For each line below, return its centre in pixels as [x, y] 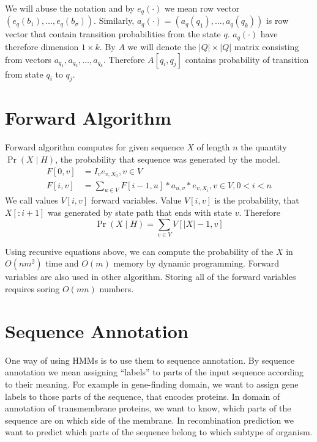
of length [213, 147]
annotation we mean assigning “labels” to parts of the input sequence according [155, 372]
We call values [32, 200]
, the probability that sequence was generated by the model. [168, 159]
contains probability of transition [247, 59]
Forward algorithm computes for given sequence [95, 147]
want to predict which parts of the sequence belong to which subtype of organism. [159, 432]
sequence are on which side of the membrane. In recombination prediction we [149, 420]
